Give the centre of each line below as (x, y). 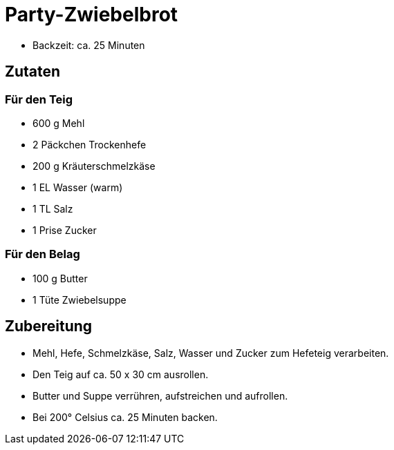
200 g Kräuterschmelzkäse (94, 166)
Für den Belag (43, 254)
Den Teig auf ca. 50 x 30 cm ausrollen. (121, 374)
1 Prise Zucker (65, 230)
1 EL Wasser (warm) (78, 187)
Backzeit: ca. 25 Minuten (89, 45)
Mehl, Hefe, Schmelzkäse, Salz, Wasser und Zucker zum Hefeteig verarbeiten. (211, 353)
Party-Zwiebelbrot (92, 14)
